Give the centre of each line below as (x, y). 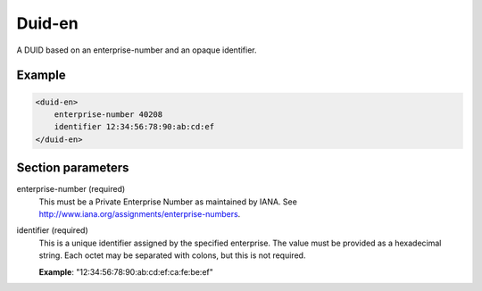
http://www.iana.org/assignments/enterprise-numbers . (140, 214)
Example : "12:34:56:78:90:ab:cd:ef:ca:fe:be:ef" (126, 271)
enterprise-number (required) (71, 189)
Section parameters (73, 168)
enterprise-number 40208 (108, 114)
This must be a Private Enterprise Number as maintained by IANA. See (168, 202)
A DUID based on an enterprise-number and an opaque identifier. (137, 50)
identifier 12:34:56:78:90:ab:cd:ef (134, 127)
